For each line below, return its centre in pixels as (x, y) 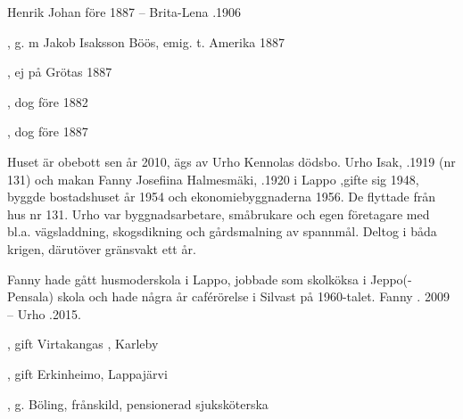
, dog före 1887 (48, 131)
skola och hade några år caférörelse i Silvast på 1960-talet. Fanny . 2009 (253, 296)
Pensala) (30, 296)
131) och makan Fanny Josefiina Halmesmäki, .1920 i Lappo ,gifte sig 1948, (213, 179)
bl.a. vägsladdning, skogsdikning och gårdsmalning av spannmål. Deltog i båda (222, 231)
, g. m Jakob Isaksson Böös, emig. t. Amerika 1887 (146, 41)
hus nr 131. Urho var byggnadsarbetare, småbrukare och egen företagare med (219, 214)
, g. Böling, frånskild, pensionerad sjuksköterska (138, 403)
